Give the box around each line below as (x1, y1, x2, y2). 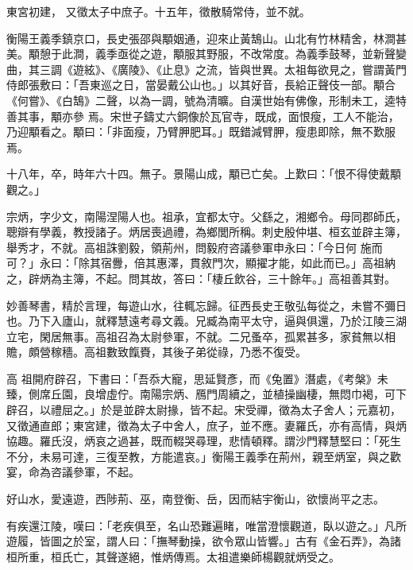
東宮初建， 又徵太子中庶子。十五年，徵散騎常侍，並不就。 (6, 3, 311, 19)
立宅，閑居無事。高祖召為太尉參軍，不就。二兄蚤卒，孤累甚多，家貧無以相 (6, 328, 396, 344)
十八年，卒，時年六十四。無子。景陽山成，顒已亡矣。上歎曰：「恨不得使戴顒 (6, 165, 401, 182)
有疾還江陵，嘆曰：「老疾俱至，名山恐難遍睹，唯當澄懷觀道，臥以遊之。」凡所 (6, 517, 407, 533)
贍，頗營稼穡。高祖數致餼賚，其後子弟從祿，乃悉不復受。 (6, 343, 307, 360)
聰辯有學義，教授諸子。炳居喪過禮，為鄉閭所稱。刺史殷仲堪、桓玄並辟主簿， (6, 223, 407, 240)
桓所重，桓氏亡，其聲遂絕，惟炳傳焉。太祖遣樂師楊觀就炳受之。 (6, 548, 340, 564)
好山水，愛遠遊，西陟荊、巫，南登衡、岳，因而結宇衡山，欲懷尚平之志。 (6, 491, 384, 507)
